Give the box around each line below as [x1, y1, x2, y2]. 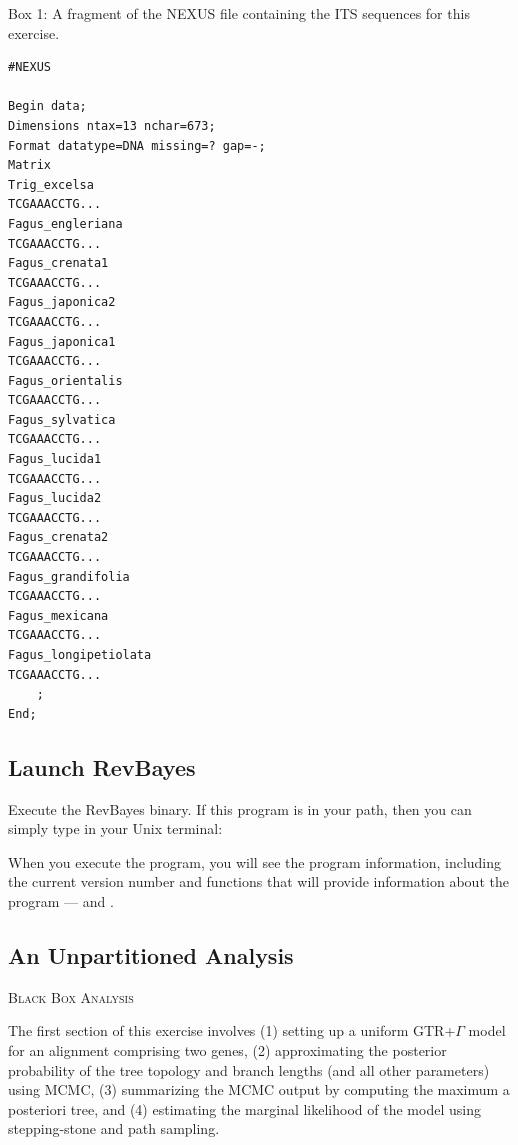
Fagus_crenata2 [8, 530, 109, 545]
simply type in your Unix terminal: [8, 818, 223, 839]
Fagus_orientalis [8, 373, 123, 388]
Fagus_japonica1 [8, 334, 116, 349]
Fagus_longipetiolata [8, 648, 152, 662]
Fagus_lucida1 [8, 452, 102, 467]
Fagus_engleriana [8, 216, 123, 231]
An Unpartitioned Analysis [8, 939, 294, 970]
